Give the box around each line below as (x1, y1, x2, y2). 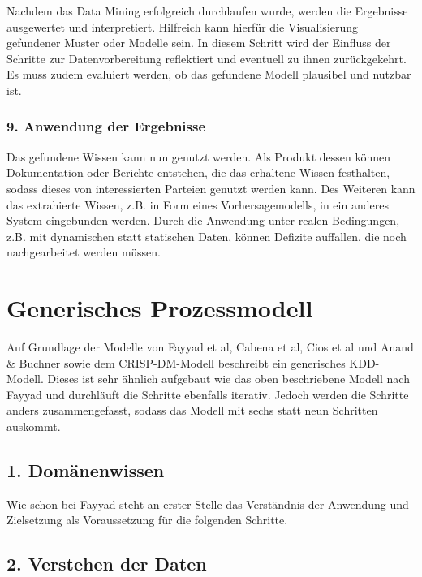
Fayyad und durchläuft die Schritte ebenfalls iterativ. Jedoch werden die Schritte (6, 385, 409, 403)
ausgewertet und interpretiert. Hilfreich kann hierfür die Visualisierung (6, 18, 359, 35)
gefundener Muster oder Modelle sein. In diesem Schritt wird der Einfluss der (6, 34, 391, 51)
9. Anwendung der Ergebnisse (6, 116, 206, 136)
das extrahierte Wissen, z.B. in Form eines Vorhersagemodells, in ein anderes (6, 196, 389, 213)
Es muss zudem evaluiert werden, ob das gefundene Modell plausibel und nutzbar (6, 66, 411, 83)
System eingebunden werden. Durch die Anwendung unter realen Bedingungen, (6, 212, 400, 229)
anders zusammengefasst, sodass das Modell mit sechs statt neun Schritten (6, 402, 378, 419)
